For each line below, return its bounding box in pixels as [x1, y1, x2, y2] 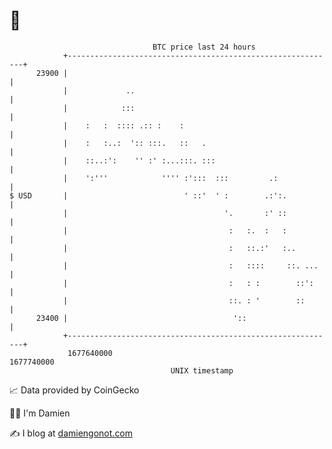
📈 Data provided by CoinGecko [9, 384, 140, 396]
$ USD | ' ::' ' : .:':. [9, 190, 287, 201]
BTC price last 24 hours [152, 42, 256, 52]
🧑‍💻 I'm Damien [9, 407, 71, 419]
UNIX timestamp [170, 365, 234, 376]
